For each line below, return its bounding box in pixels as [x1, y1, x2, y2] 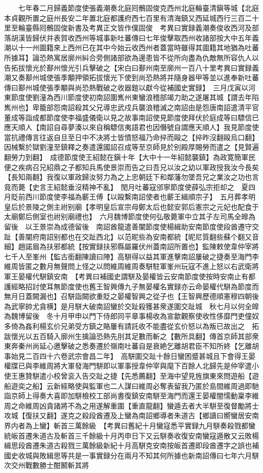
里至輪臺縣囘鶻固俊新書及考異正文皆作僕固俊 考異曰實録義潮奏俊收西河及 [4, 22, 252, 33]
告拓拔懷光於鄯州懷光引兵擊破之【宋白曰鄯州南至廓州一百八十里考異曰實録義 [4, 62, 259, 73]
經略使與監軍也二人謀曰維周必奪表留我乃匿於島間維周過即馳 [60, 380, 259, 391]
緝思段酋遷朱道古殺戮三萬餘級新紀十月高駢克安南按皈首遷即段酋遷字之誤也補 [4, 440, 259, 451]
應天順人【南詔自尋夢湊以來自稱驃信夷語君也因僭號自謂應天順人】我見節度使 [4, 122, 259, 132]
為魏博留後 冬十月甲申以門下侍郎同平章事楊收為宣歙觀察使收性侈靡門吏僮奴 [4, 311, 259, 321]
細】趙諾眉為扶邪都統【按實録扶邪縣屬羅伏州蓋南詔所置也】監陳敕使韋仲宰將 [4, 241, 259, 252]
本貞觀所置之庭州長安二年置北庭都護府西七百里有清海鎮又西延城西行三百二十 [4, 12, 259, 23]
